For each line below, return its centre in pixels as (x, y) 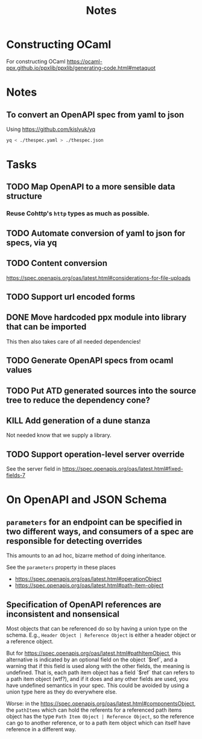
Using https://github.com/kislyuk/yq (51, 129)
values (19, 370)
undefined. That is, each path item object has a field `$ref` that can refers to (100, 672)
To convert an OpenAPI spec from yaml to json (95, 115)
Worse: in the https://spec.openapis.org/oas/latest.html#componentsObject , (101, 703)
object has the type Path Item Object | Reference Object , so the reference (100, 716)
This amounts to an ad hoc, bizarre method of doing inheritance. (86, 555)
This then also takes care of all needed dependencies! (74, 341)
